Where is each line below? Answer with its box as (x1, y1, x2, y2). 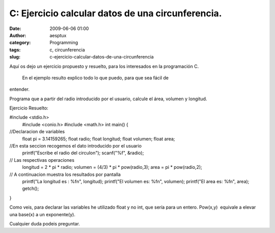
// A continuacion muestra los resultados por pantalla (9, 171, 121, 178)
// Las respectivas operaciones (9, 157, 75, 163)
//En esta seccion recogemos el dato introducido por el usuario (9, 143, 142, 149)
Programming (49, 40, 78, 46)
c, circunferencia (49, 46, 85, 53)
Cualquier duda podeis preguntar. (9, 220, 80, 226)
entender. (9, 86, 30, 93)
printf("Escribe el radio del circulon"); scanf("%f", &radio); (22, 150, 144, 156)
